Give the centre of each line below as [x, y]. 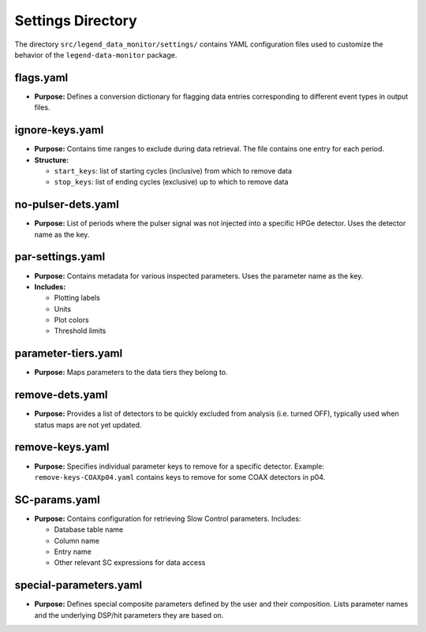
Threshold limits [80, 331]
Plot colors [72, 320]
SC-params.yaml [57, 500]
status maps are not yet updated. [88, 424]
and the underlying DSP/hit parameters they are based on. [129, 615]
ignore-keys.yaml [59, 130]
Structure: [52, 160]
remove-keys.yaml [62, 447]
